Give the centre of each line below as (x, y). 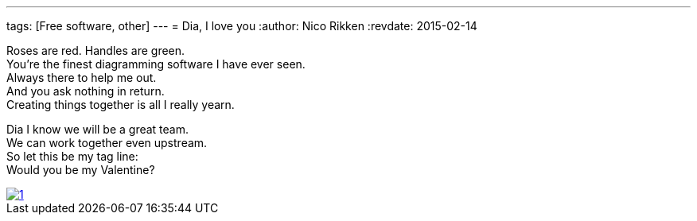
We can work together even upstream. (107, 143)
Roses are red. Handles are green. (96, 50)
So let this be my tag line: (72, 156)
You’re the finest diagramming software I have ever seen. (156, 64)
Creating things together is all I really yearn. (121, 105)
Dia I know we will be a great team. (98, 129)
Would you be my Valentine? (81, 170)
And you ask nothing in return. (86, 91)
